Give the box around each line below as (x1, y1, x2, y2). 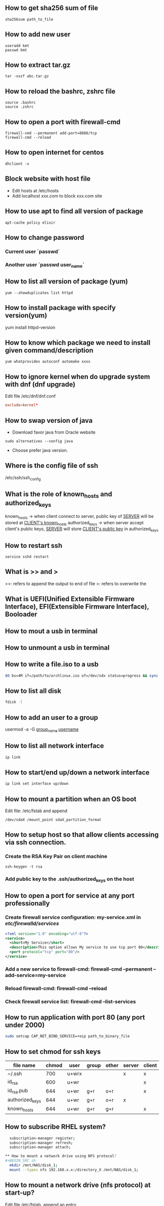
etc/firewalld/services (5, 920, 60, 927)
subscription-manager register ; (9, 1135, 76, 1141)
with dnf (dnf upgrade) (5, 380, 76, 388)
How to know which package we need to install (5, 338, 150, 347)
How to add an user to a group (5, 713, 99, 721)
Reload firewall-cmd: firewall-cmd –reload (5, 985, 107, 992)
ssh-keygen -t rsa (5, 864, 42, 869)
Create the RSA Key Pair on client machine (5, 853, 107, 860)
